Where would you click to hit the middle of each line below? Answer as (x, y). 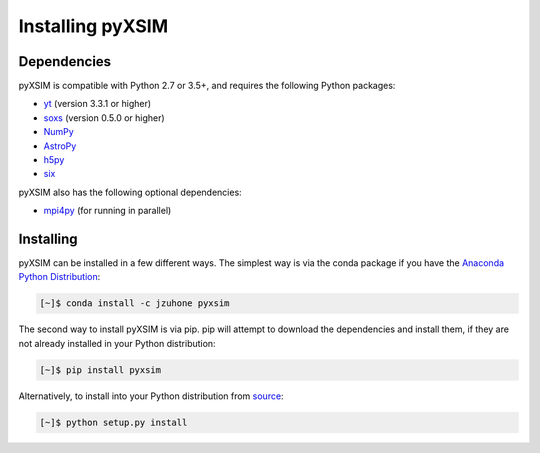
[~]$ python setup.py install (113, 422)
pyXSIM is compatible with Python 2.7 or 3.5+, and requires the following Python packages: (207, 86)
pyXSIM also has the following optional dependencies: (130, 192)
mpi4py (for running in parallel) (107, 211)
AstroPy (60, 146)
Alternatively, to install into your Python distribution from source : (151, 396)
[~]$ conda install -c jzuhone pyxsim (134, 303)
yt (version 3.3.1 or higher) (97, 104)
